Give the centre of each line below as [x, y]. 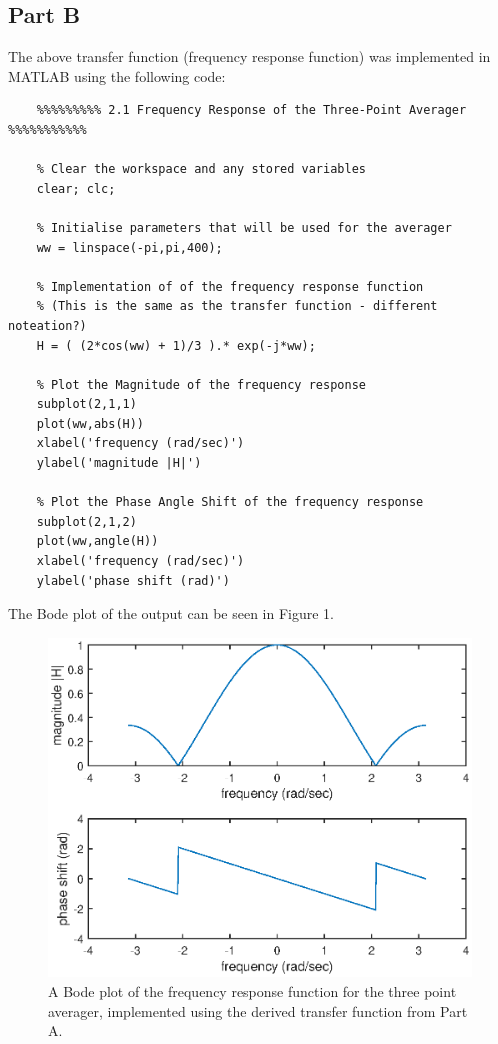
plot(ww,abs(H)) [90, 423]
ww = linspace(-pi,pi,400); [129, 247]
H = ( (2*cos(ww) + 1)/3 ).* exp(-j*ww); [176, 345]
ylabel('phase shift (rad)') [133, 580]
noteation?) [47, 325]
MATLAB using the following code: [117, 75]
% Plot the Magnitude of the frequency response [201, 384]
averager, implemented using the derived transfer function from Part [258, 1010]
